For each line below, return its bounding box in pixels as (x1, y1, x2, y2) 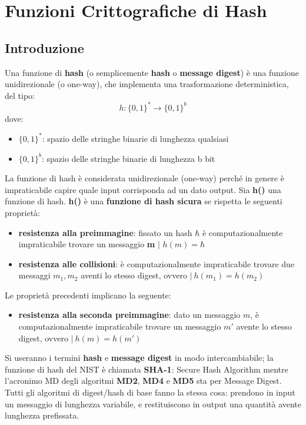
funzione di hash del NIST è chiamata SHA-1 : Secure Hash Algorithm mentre (5, 363, 288, 375)
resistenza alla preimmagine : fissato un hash (18, 226, 192, 238)
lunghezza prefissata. (5, 409, 79, 421)
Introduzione (5, 38, 84, 57)
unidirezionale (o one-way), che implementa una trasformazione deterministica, (5, 78, 289, 90)
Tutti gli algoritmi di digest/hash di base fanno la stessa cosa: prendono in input (5, 386, 295, 399)
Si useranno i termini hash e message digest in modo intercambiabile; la (5, 351, 274, 364)
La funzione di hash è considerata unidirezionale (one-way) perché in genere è (5, 172, 284, 184)
